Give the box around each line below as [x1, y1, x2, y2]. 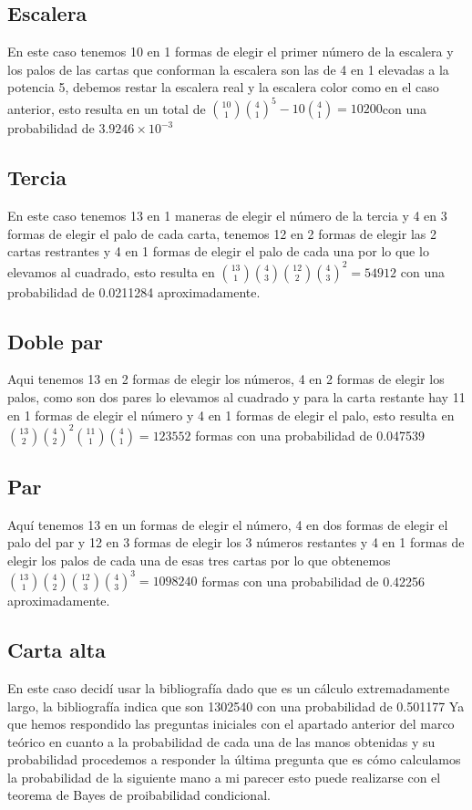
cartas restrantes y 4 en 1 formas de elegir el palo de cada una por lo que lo [7, 242, 429, 261]
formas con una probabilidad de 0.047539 [195, 425, 426, 444]
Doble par [7, 327, 103, 355]
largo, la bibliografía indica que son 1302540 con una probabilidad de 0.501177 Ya [7, 696, 465, 715]
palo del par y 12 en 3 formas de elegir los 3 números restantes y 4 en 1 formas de [7, 533, 465, 552]
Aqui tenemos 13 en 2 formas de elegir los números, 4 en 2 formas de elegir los [7, 369, 445, 389]
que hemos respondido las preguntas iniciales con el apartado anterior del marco [7, 714, 455, 733]
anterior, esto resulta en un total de [7, 99, 206, 118]
